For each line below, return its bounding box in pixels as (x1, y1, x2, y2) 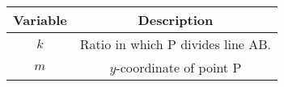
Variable (13, 10, 67, 29)
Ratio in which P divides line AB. (79, 35, 272, 53)
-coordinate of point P (116, 58, 242, 77)
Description (138, 10, 214, 29)
